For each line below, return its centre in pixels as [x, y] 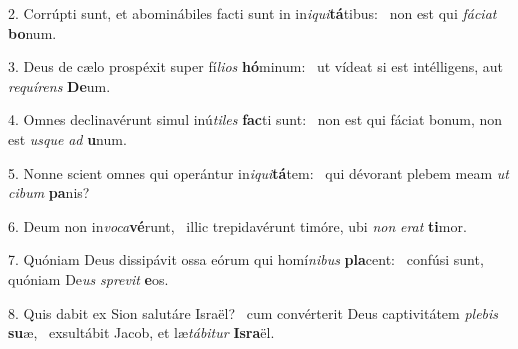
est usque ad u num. [67, 138]
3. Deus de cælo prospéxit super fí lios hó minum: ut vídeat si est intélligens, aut [256, 66]
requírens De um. [59, 85]
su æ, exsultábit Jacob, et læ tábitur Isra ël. [141, 332]
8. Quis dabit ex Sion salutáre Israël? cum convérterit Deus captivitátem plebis [253, 312]
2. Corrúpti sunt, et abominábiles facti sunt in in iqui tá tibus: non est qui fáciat [252, 13]
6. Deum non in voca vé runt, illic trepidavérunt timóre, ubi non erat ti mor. [237, 225]
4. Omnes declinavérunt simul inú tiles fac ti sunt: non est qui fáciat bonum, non [255, 119]
